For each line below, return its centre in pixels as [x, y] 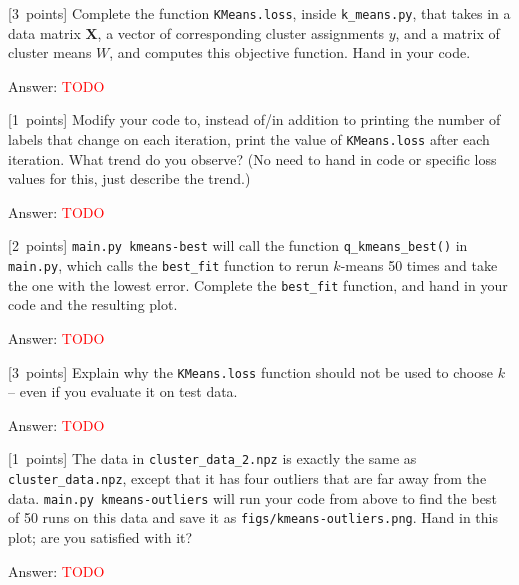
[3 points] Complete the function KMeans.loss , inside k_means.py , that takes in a [259, 13]
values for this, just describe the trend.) [129, 178]
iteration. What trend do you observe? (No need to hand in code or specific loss [252, 158]
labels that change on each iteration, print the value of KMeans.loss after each [249, 139]
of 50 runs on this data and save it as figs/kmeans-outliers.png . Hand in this [253, 517]
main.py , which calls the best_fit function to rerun [168, 265]
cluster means [50, 52]
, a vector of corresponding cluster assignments [240, 32]
